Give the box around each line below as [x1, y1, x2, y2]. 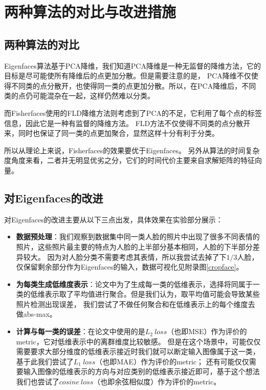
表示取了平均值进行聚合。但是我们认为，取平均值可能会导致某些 [45, 289, 260, 299]
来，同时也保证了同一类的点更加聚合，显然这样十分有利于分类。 [4, 128, 219, 138]
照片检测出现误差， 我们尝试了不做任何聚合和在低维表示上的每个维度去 [16, 298, 255, 309]
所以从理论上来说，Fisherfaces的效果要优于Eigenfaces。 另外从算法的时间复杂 [4, 145, 260, 155]
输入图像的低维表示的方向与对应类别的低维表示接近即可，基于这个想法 [23, 366, 260, 377]
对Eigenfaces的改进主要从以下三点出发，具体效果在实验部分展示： [4, 214, 223, 224]
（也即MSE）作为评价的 [167, 326, 247, 337]
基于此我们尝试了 [16, 356, 74, 366]
